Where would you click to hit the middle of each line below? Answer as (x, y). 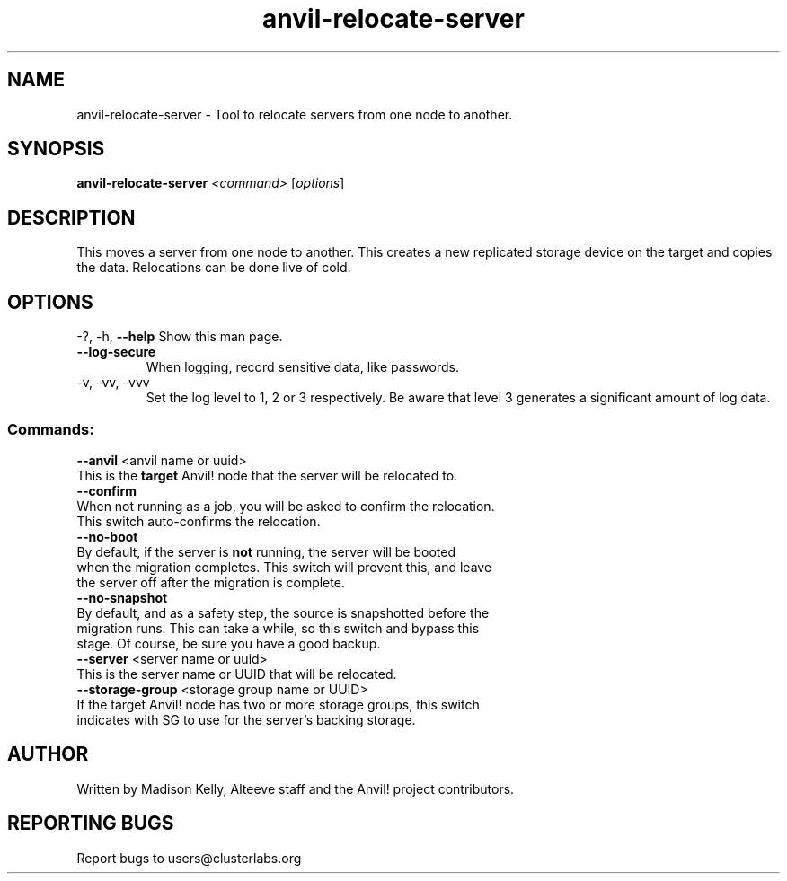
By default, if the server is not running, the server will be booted (266, 551)
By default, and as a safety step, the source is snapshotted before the (283, 612)
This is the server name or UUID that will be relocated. (237, 674)
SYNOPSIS (56, 149)
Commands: (51, 429)
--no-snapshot (122, 597)
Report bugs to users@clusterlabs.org (189, 858)
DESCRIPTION (71, 217)
